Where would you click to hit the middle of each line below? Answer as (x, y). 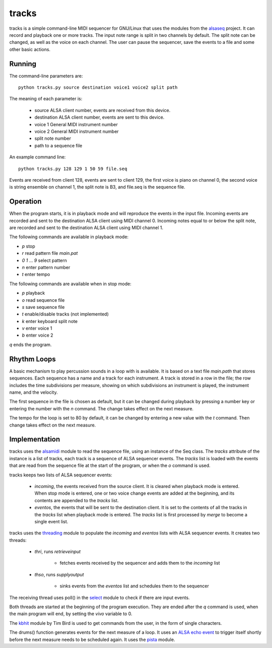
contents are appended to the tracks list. (77, 500)
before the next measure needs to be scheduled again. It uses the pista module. (92, 639)
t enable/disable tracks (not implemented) (65, 314)
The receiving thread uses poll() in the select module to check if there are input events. (99, 598)
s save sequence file (43, 307)
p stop (28, 246)
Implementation (35, 439)
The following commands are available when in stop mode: (70, 284)
